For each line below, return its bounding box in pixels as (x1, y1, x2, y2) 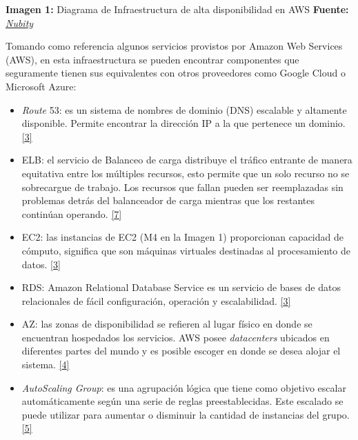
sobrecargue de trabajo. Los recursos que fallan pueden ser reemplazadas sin (21, 179, 344, 194)
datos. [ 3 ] (21, 257, 61, 271)
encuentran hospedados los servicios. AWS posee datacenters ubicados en (21, 330, 330, 344)
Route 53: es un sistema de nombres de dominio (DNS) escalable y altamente (21, 102, 347, 117)
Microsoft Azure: (6, 79, 77, 93)
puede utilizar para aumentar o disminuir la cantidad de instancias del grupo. (21, 407, 350, 421)
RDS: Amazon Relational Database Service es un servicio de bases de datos (21, 280, 341, 294)
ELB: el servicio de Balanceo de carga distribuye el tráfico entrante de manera (21, 152, 352, 167)
